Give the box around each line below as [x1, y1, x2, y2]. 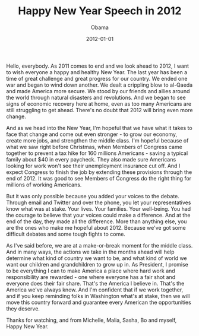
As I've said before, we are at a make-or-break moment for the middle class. [6, 242, 193, 249]
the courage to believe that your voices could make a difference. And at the [6, 211, 191, 218]
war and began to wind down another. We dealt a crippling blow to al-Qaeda [6, 81, 193, 88]
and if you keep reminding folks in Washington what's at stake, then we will [6, 292, 190, 299]
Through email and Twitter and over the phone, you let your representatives [6, 199, 191, 206]
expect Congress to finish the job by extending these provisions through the [6, 168, 192, 176]
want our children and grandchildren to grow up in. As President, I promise [6, 261, 188, 268]
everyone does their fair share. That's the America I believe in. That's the [6, 280, 185, 287]
